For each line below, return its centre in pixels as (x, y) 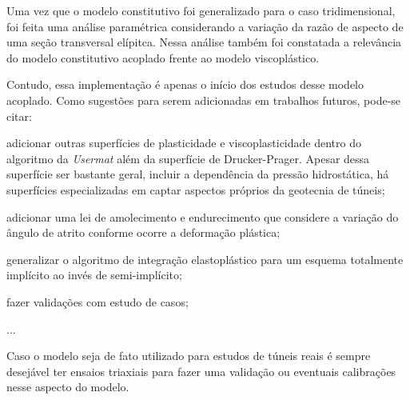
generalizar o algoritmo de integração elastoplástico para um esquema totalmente (205, 259)
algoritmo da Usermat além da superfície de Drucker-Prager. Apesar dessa (188, 158)
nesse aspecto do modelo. (68, 387)
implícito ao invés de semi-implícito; (94, 275)
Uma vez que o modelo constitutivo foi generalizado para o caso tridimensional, (201, 10)
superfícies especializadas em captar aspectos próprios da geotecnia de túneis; (196, 189)
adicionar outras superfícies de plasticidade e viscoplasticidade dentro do (184, 143)
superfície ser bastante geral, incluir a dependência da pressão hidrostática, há (198, 174)
